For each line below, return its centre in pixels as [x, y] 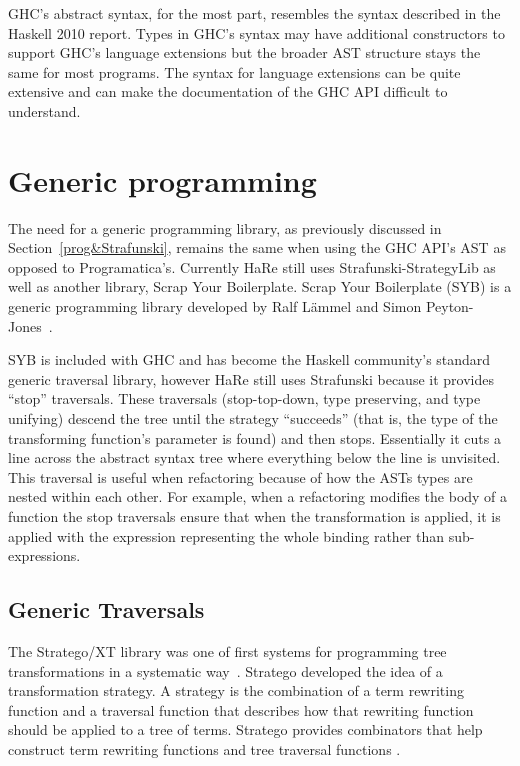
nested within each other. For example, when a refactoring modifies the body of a [258, 496]
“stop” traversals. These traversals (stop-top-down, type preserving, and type [244, 398]
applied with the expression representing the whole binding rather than [226, 535]
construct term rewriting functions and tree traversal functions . [204, 748]
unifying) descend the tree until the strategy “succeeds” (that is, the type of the [253, 418]
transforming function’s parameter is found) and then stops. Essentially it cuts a [254, 437]
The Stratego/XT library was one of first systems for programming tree [227, 650]
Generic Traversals [106, 609]
